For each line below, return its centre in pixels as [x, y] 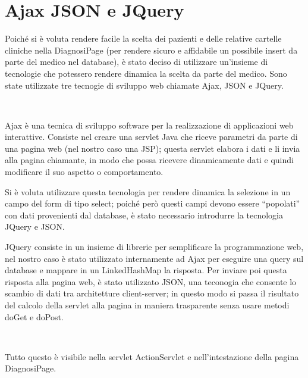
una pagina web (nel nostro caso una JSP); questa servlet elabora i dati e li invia [153, 148]
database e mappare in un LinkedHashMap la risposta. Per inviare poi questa [146, 270]
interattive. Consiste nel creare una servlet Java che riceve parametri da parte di [151, 137]
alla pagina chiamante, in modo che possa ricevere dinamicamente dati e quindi [149, 160]
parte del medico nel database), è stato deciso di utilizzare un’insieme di [136, 62]
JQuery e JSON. [35, 227]
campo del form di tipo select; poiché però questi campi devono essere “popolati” [153, 203]
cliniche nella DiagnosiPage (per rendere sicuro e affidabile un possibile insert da [151, 50]
